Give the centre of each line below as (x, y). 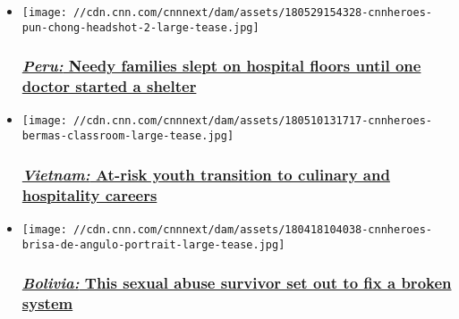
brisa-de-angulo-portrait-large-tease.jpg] (153, 244)
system (47, 303)
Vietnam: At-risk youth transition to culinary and (206, 174)
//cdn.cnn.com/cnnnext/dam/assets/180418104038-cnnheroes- (253, 229)
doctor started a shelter (109, 86)
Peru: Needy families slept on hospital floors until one (221, 66)
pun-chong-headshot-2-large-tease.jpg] (140, 27)
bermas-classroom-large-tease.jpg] (128, 136)
